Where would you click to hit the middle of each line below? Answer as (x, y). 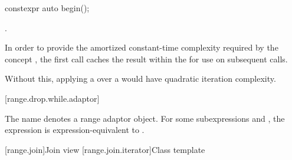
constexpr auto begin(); (47, 8)
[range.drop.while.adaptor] (52, 98)
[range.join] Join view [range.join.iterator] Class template (105, 149)
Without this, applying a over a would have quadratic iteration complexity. (140, 79)
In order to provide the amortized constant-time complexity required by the (142, 47)
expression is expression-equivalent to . (75, 130)
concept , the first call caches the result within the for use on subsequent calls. (146, 59)
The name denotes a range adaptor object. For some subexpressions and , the (145, 118)
